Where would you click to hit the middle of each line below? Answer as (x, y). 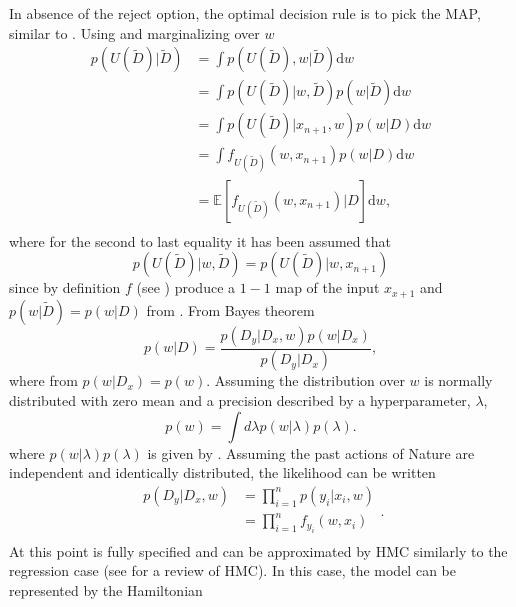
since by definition (65, 287)
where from (43, 380)
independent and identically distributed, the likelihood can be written (222, 472)
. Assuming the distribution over (305, 380)
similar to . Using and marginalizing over (134, 32)
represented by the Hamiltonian (106, 590)
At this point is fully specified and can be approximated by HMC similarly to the (258, 550)
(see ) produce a (186, 287)
